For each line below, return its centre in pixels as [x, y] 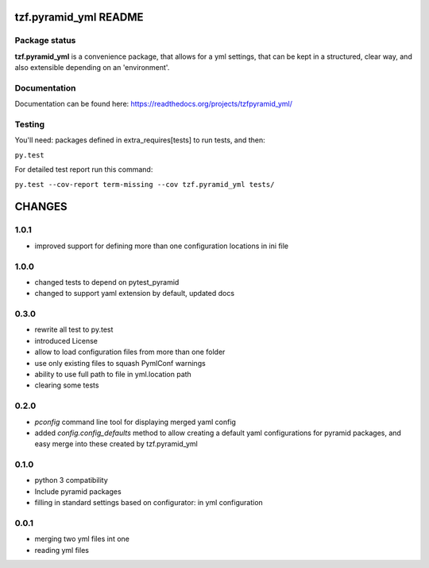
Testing [30, 125]
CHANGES [41, 207]
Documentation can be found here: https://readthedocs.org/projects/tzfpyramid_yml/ [154, 104]
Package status [45, 41]
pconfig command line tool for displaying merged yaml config [135, 422]
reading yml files [62, 550]
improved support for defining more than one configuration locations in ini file [162, 246]
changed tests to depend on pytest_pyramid [107, 282]
